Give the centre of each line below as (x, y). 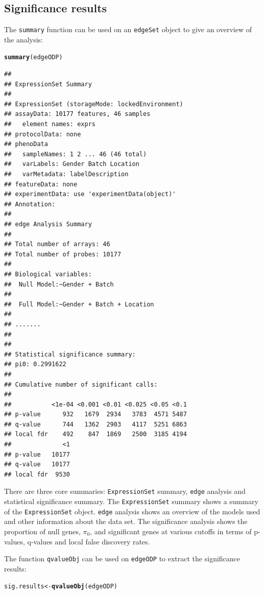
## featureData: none (41, 184)
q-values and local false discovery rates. (89, 541)
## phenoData (26, 144)
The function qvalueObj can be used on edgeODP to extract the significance (122, 559)
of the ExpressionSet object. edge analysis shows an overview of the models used (132, 511)
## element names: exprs (50, 124)
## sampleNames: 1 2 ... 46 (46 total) (76, 154)
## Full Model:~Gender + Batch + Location (79, 304)
